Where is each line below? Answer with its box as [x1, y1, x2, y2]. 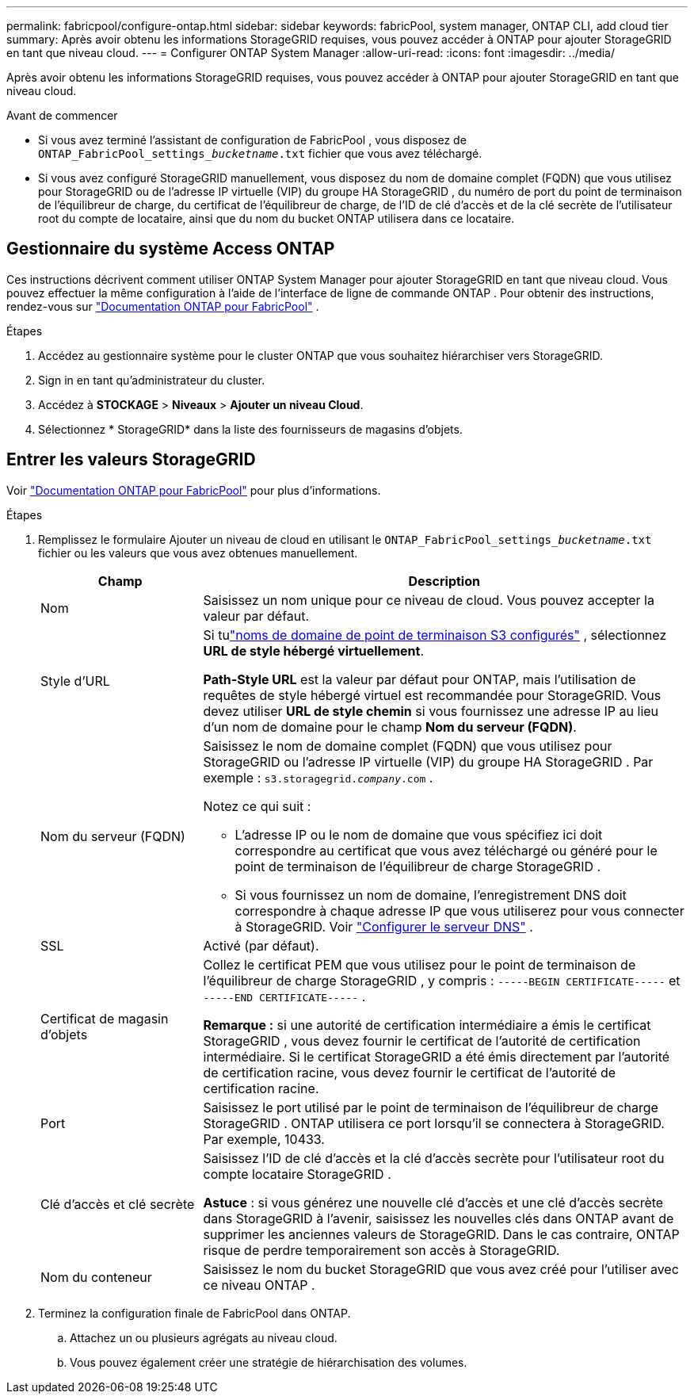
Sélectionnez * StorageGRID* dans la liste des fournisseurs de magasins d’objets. [38, 422, 463, 436]
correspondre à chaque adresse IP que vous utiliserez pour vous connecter [235, 902, 684, 919]
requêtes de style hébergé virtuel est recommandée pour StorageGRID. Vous [203, 687, 662, 703]
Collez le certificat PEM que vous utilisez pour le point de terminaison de [203, 956, 636, 973]
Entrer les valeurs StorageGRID [6, 449, 256, 470]
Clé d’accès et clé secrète [40, 1195, 195, 1212]
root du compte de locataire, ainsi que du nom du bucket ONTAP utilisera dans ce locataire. [38, 212, 515, 225]
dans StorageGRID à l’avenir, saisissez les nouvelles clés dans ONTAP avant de [203, 1210, 674, 1226]
